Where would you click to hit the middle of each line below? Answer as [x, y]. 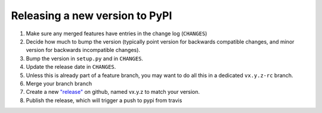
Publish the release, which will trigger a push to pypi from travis [104, 100]
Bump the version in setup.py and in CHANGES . [84, 58]
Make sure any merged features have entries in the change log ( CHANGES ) [117, 33]
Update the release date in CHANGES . [71, 67]
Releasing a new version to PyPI [92, 16]
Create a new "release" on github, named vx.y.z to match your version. [113, 92]
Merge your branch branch [59, 83]
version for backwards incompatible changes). [83, 50]
